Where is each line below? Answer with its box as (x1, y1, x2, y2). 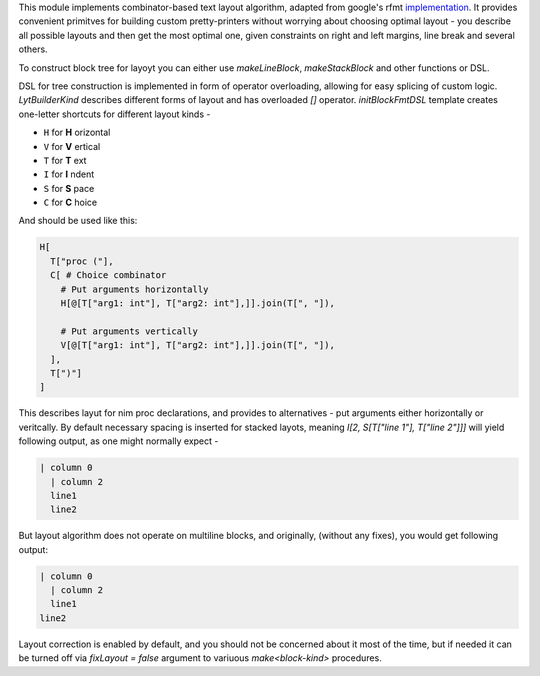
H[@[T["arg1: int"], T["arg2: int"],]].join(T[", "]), (60, 298, 335, 309)
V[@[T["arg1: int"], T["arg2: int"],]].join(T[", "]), (60, 340, 335, 351)
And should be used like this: (18, 215, 138, 227)
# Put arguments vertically (60, 325, 199, 337)
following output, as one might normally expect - (18, 435, 219, 447)
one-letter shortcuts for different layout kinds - (18, 108, 211, 120)
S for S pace (43, 182, 95, 194)
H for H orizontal (43, 126, 111, 139)
